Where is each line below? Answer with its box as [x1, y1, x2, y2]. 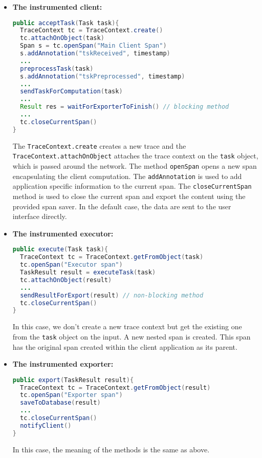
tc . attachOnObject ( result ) [20, 276, 112, 284]
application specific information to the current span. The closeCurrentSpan [12, 181, 252, 191]
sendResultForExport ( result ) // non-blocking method [20, 291, 204, 299]
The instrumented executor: [12, 228, 114, 238]
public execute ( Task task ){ [12, 246, 108, 253]
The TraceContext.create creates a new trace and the [12, 140, 186, 151]
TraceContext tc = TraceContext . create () [20, 27, 163, 34]
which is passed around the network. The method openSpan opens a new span [12, 161, 257, 171]
